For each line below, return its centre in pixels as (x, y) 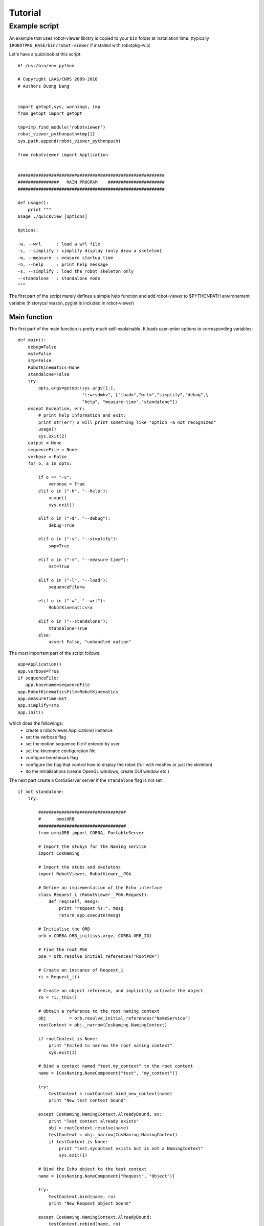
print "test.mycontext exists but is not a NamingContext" (131, 1149)
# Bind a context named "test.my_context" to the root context (116, 1066)
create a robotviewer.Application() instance (69, 730)
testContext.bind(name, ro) (82, 1196)
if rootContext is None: (68, 1039)
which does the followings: (36, 723)
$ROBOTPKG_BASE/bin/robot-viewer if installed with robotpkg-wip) (80, 45)
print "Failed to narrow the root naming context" (110, 1046)
